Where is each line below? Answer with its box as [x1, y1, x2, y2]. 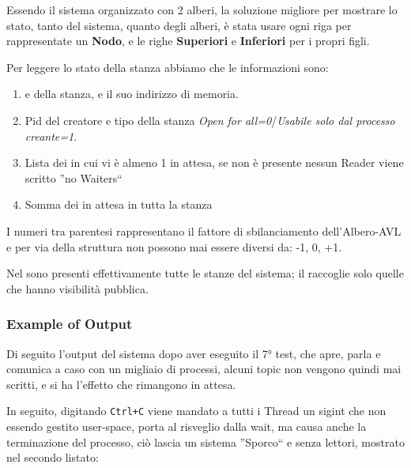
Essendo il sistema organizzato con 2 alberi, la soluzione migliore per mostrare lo [6, 2, 398, 17]
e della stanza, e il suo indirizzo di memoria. [25, 85, 239, 102]
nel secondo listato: [6, 449, 99, 466]
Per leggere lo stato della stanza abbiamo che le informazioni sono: [6, 58, 329, 75]
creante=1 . [25, 127, 77, 144]
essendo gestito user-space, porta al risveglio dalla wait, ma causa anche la [6, 417, 367, 434]
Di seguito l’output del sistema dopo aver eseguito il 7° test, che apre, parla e [6, 345, 381, 361]
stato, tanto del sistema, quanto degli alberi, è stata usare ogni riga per [6, 17, 352, 33]
